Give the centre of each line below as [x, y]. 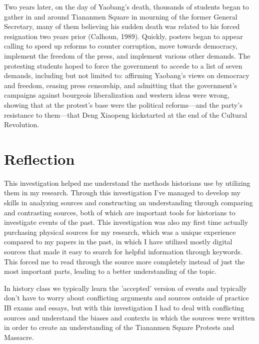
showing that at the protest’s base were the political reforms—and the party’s [123, 104]
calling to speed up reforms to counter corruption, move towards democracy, [121, 46]
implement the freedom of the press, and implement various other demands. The [127, 55]
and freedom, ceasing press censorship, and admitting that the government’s [121, 85]
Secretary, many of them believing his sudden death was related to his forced [122, 26]
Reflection [39, 158]
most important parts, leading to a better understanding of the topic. [110, 271]
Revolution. [22, 124]
